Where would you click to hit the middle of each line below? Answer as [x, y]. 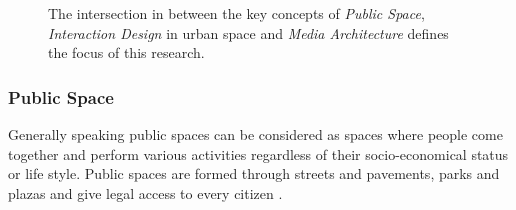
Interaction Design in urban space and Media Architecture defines [248, 32]
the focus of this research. [126, 52]
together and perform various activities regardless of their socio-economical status [258, 153]
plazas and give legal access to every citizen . [145, 192]
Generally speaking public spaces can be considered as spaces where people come [255, 134]
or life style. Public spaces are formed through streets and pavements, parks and [254, 173]
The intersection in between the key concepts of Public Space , [236, 13]
